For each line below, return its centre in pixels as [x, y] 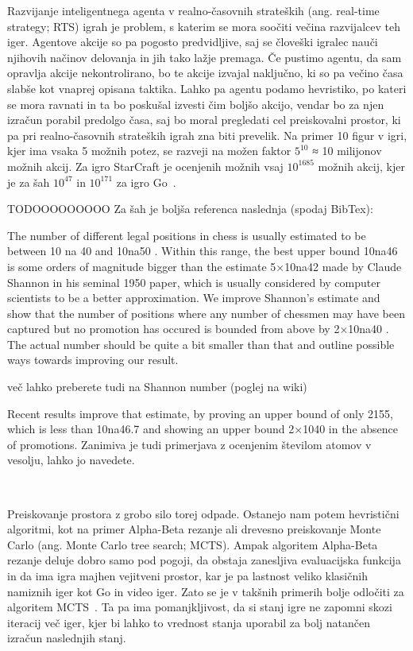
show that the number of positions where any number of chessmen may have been [206, 313]
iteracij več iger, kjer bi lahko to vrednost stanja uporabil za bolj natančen [189, 622]
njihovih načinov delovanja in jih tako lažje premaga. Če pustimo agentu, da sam [205, 57]
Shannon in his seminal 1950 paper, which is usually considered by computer [194, 282]
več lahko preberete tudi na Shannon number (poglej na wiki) [157, 387]
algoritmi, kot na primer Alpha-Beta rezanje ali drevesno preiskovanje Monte [194, 529]
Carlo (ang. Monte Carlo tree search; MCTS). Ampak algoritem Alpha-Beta [193, 544]
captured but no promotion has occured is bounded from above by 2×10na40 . [198, 329]
